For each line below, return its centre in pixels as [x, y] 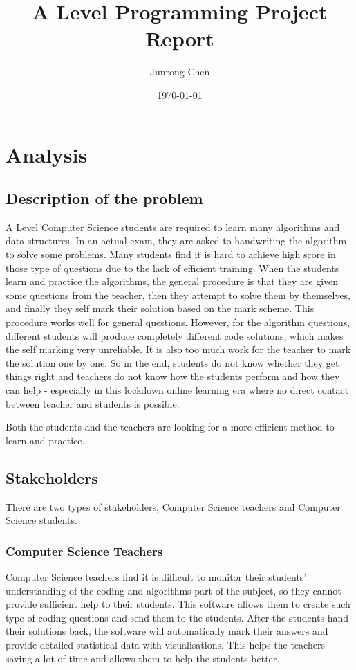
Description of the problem [104, 198]
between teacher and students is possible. [93, 403]
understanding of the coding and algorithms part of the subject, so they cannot [174, 590]
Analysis [47, 154]
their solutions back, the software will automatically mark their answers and [167, 631]
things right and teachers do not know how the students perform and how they [173, 376]
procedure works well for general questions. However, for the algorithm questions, [178, 322]
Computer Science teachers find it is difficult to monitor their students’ [156, 577]
